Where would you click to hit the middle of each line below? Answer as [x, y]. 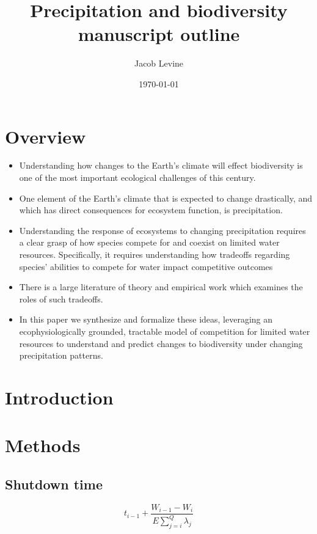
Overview [46, 136]
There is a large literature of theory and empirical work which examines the [161, 287]
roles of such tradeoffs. [61, 298]
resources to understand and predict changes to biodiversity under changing [161, 343]
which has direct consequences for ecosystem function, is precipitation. [151, 210]
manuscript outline [159, 34]
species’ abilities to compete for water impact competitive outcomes [146, 266]
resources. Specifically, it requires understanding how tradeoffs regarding [155, 254]
